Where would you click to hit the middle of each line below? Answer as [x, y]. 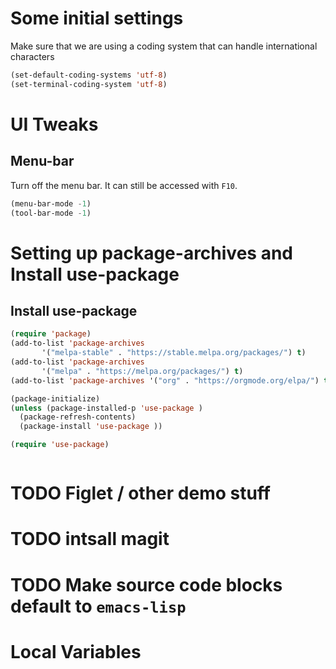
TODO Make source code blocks [146, 584]
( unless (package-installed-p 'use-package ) [106, 408]
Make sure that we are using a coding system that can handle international [164, 46]
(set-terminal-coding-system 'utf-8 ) [89, 84]
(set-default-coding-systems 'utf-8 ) [89, 75]
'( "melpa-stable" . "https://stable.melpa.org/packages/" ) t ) [174, 353]
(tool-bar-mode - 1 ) [51, 213]
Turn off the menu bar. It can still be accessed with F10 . [124, 185]
